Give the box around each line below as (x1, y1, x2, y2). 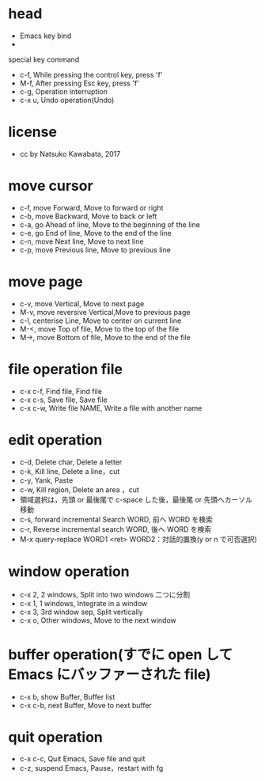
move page (8, 273, 83, 290)
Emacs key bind (19, 31, 72, 40)
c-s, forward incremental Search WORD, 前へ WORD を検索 (19, 514, 214, 524)
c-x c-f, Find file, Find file (19, 386, 103, 396)
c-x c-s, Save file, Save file (19, 395, 108, 404)
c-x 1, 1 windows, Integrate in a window (19, 598, 148, 608)
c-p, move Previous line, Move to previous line (19, 245, 172, 254)
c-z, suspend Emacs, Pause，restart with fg (19, 764, 164, 773)
